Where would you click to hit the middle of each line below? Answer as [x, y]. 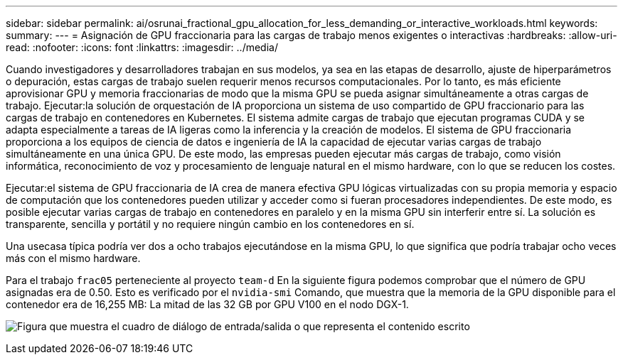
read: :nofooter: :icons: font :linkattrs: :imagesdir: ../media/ [142, 47]
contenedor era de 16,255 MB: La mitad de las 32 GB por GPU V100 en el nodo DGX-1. [207, 304]
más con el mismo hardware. [73, 258]
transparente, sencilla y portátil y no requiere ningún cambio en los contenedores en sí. [210, 224]
